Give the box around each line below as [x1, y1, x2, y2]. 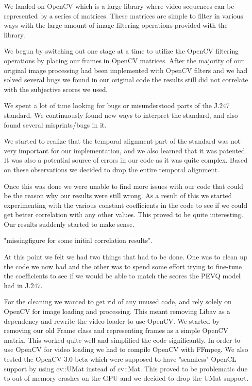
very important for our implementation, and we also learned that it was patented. [4, 145, 247, 155]
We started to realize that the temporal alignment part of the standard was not [4, 136, 241, 146]
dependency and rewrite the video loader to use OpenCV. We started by [4, 315, 220, 326]
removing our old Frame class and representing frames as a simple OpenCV [4, 325, 229, 335]
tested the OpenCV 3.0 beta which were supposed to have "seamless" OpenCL [4, 354, 236, 364]
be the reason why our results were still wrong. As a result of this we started [4, 190, 232, 201]
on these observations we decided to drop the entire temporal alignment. [4, 164, 219, 174]
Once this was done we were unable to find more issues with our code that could [4, 181, 243, 191]
